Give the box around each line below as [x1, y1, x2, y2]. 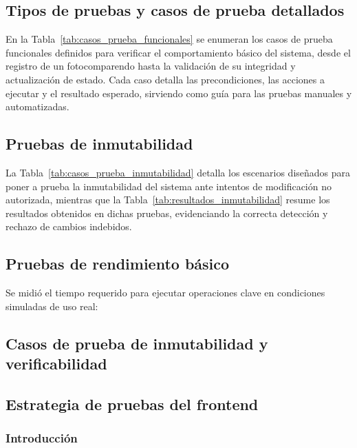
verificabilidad [6, 353, 107, 374]
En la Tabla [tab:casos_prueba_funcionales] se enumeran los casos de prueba [6, 32, 333, 46]
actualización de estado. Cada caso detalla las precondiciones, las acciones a [6, 72, 325, 86]
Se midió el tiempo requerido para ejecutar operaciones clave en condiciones [6, 285, 325, 300]
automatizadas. [6, 99, 69, 114]
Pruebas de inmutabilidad [6, 133, 193, 154]
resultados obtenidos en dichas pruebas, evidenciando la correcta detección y [6, 205, 328, 220]
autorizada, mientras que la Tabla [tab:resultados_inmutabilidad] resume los [6, 192, 330, 207]
